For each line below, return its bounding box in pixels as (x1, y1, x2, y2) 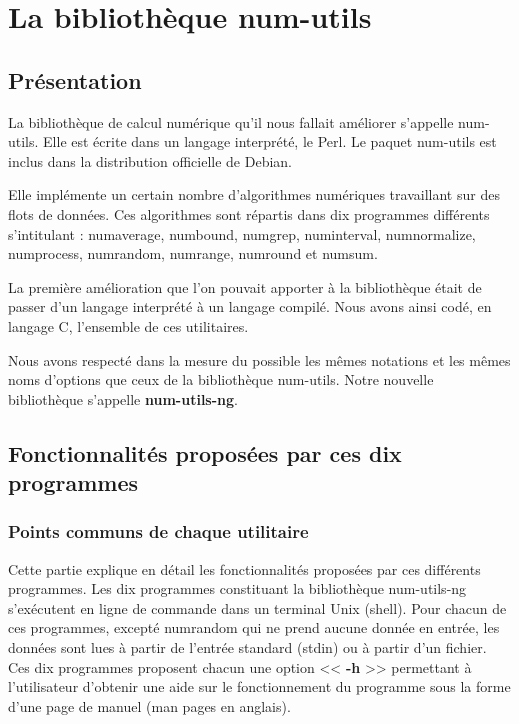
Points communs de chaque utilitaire (8, 519, 309, 544)
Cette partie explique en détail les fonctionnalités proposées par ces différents (8, 558, 481, 579)
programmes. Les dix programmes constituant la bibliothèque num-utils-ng (8, 578, 467, 599)
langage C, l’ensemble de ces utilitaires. (8, 315, 249, 336)
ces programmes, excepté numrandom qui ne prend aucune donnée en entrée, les (8, 617, 500, 638)
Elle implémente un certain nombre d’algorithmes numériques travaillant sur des (8, 184, 500, 205)
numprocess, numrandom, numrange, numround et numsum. (8, 243, 378, 264)
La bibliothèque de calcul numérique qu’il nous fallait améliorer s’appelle (8, 111, 454, 132)
